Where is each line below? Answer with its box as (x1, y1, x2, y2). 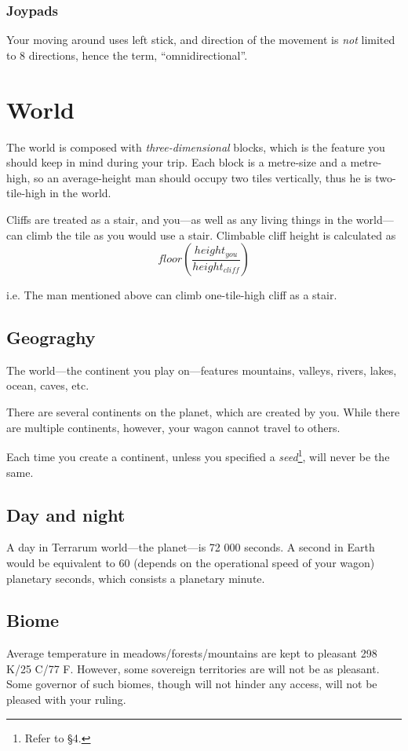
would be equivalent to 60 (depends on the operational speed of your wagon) (6, 554, 375, 570)
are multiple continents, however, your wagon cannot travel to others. (6, 419, 341, 435)
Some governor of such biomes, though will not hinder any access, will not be (6, 676, 377, 692)
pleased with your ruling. (6, 691, 126, 708)
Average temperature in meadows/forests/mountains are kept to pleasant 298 (6, 645, 377, 661)
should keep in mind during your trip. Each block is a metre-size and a (6, 154, 347, 170)
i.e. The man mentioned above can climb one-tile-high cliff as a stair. (6, 287, 337, 303)
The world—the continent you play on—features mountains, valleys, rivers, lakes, (6, 361, 397, 378)
